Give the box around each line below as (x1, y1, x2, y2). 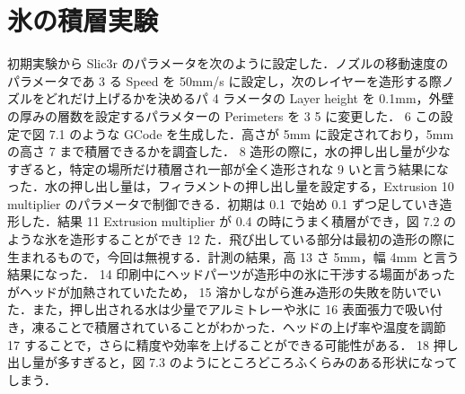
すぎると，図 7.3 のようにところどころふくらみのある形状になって (69, 353, 458, 372)
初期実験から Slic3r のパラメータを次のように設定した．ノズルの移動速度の (7, 54, 449, 73)
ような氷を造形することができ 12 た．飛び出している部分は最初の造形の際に (7, 230, 455, 249)
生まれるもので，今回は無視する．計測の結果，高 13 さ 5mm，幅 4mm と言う (7, 247, 460, 266)
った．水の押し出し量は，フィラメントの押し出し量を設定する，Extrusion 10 (7, 177, 454, 196)
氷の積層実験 (7, 2, 159, 39)
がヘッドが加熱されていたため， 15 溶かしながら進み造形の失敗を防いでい (7, 282, 442, 301)
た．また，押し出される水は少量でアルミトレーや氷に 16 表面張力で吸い (7, 300, 430, 319)
